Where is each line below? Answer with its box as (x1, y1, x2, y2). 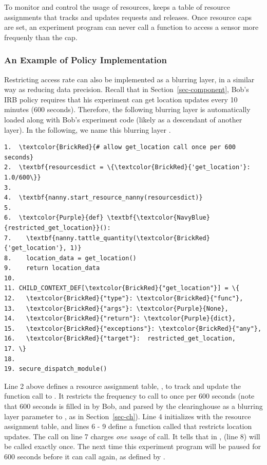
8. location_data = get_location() (4, 254, 137, 262)
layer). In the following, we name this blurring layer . (4, 124, 171, 135)
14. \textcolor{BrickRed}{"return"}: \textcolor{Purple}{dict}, (4, 315, 236, 323)
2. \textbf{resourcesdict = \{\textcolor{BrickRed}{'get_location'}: (4, 164, 251, 171)
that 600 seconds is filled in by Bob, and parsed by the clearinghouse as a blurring (4, 401, 263, 411)
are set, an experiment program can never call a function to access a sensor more (4, 22, 259, 32)
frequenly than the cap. (4, 31, 78, 42)
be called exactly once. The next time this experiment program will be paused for (4, 441, 261, 452)
